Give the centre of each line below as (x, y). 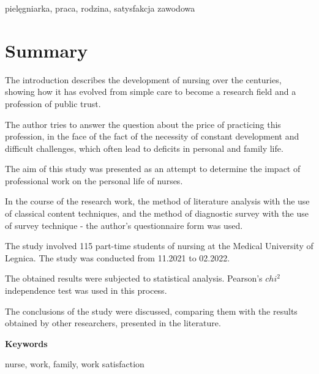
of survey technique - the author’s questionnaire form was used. (124, 225)
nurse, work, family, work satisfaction (75, 364)
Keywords (26, 343)
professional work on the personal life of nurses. (94, 180)
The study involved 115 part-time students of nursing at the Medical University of (159, 246)
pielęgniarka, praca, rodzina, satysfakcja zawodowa (100, 8)
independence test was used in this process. (86, 290)
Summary (47, 50)
